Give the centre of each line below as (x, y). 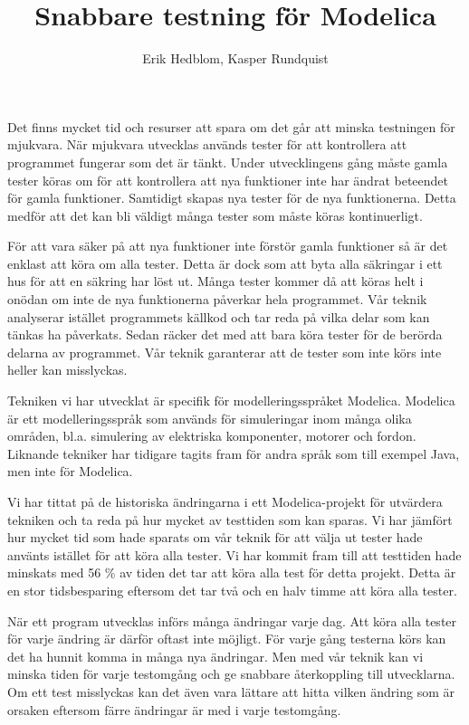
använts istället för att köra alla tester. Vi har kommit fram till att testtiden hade (234, 554)
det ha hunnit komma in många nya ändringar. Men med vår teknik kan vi (215, 656)
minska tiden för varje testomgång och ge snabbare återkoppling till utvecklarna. (231, 674)
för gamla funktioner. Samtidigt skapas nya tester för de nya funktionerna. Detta (232, 198)
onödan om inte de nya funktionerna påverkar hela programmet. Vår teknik (217, 299)
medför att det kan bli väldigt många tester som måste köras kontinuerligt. (215, 215)
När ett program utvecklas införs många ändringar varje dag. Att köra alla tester (232, 620)
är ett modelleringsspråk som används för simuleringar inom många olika (210, 418)
